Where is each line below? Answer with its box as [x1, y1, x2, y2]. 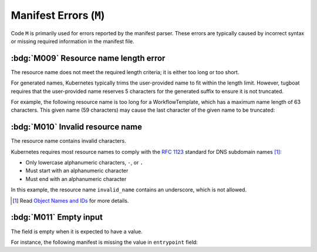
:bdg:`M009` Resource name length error [11, 53, 166, 63]
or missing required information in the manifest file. [11, 38, 134, 45]
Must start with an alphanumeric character [25, 167, 129, 174]
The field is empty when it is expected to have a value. [11, 228, 143, 235]
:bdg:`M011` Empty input [11, 212, 103, 223]
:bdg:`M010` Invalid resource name [11, 122, 142, 132]
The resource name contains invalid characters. [11, 137, 126, 145]
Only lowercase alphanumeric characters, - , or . [25, 159, 144, 166]
